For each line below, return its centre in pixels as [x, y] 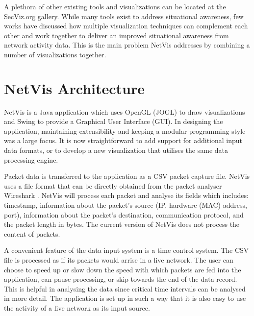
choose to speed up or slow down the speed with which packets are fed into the [123, 269]
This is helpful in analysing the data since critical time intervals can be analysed [125, 288]
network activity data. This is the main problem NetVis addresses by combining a [127, 45]
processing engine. [31, 159]
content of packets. [32, 233]
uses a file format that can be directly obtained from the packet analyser [113, 185]
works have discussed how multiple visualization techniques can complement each [126, 26]
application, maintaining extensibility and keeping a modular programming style [125, 131]
